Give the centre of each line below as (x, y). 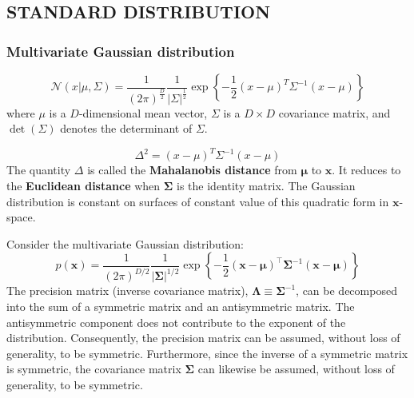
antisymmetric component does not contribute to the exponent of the (176, 322)
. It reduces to (366, 170)
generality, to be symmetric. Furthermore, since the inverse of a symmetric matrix (207, 353)
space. (21, 217)
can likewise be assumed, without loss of (296, 369)
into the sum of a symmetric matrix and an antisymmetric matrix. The (181, 306)
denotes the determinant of (126, 128)
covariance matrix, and (334, 112)
